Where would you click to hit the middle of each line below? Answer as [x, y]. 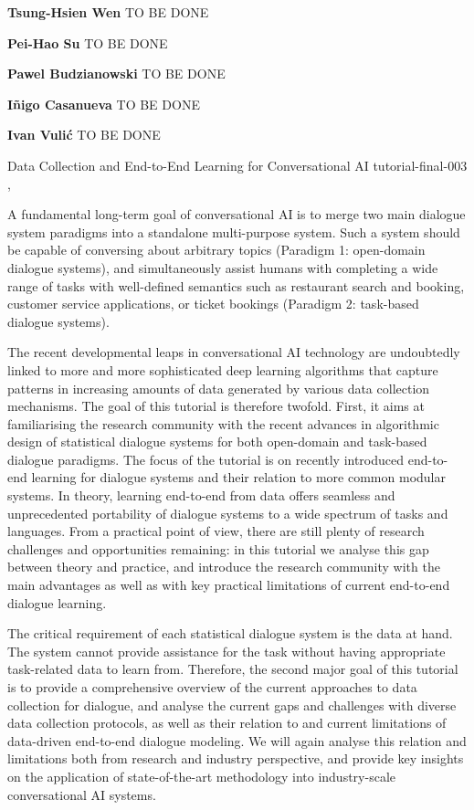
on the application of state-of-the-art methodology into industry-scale [201, 776]
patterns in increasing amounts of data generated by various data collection [219, 388]
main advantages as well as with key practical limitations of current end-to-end [229, 585]
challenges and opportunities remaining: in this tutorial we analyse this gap [218, 548]
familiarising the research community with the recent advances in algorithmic [223, 423]
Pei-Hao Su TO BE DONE [88, 42]
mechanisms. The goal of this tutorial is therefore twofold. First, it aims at [216, 406]
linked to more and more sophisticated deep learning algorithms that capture [223, 369]
